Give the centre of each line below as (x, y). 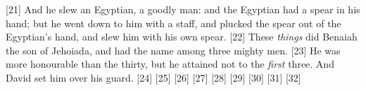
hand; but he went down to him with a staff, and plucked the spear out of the (173, 23)
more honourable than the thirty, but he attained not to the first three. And (170, 64)
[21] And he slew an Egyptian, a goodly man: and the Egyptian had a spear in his (183, 9)
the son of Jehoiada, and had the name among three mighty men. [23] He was (173, 50)
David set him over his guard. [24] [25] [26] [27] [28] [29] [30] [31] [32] (153, 77)
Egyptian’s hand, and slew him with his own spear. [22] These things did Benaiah (182, 37)
